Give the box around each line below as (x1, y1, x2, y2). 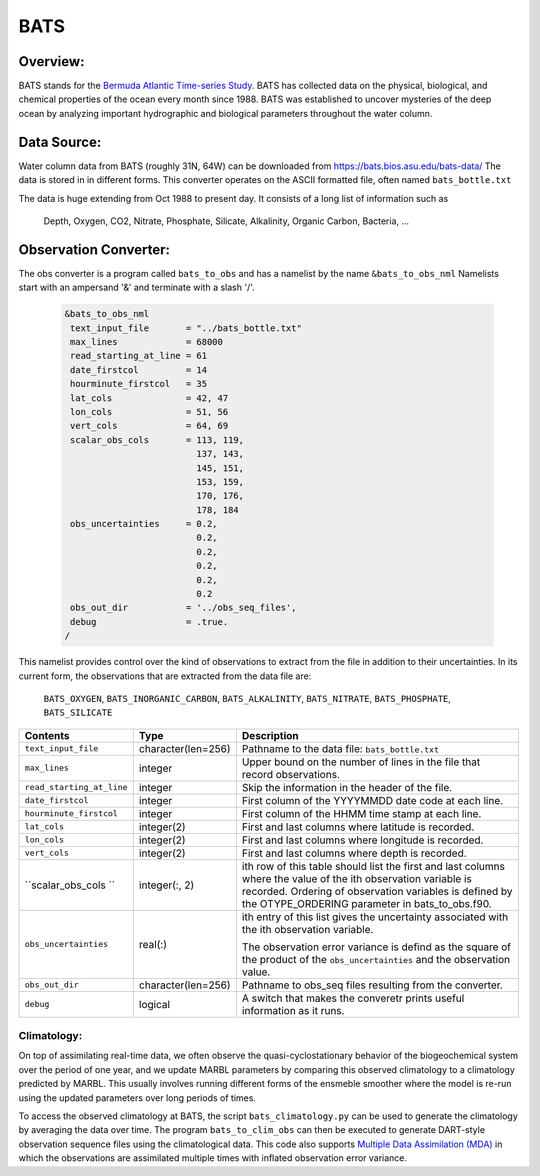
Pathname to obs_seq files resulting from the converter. (241, 978, 504, 992)
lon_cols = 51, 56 (70, 406, 229, 417)
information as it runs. (241, 1003, 345, 1017)
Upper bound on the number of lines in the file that (241, 755, 481, 769)
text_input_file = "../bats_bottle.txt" (70, 322, 302, 334)
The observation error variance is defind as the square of (241, 940, 512, 954)
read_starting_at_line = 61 (70, 350, 208, 362)
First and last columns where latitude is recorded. (241, 820, 475, 834)
